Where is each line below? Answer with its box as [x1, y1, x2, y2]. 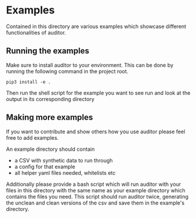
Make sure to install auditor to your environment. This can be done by [6, 61, 174, 68]
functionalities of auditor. [6, 29, 66, 36]
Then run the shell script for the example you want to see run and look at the [6, 89, 191, 96]
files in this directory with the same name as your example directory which [6, 186, 185, 193]
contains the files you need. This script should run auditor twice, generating [6, 193, 189, 200]
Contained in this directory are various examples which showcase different [6, 23, 187, 30]
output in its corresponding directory [6, 95, 95, 102]
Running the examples [6, 46, 90, 56]
